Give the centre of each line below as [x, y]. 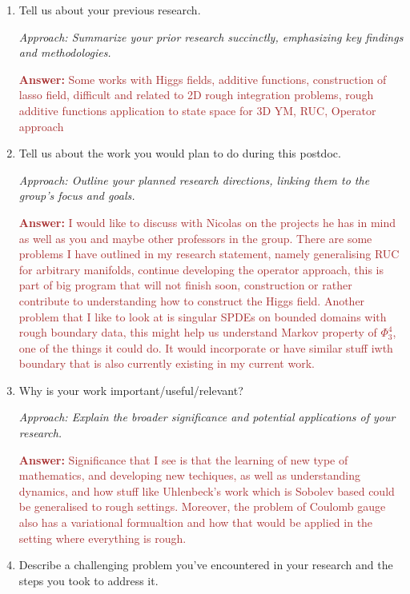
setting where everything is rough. [102, 538]
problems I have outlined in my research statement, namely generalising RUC [209, 254]
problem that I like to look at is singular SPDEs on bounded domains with [203, 316]
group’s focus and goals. [77, 195]
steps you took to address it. [88, 580]
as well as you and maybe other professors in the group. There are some [195, 238]
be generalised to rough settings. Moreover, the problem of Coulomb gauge [202, 506]
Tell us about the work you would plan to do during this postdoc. [180, 153]
